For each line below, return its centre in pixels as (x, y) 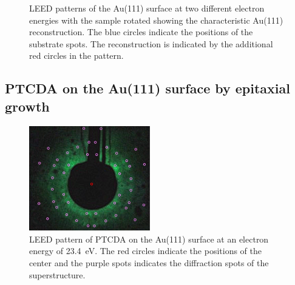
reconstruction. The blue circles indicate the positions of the (141, 32)
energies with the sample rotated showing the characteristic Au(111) (156, 20)
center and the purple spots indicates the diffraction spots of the (149, 262)
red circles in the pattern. (76, 55)
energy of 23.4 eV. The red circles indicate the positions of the (145, 251)
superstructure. (57, 274)
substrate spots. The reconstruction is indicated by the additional (151, 43)
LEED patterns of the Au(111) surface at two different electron (147, 8)
